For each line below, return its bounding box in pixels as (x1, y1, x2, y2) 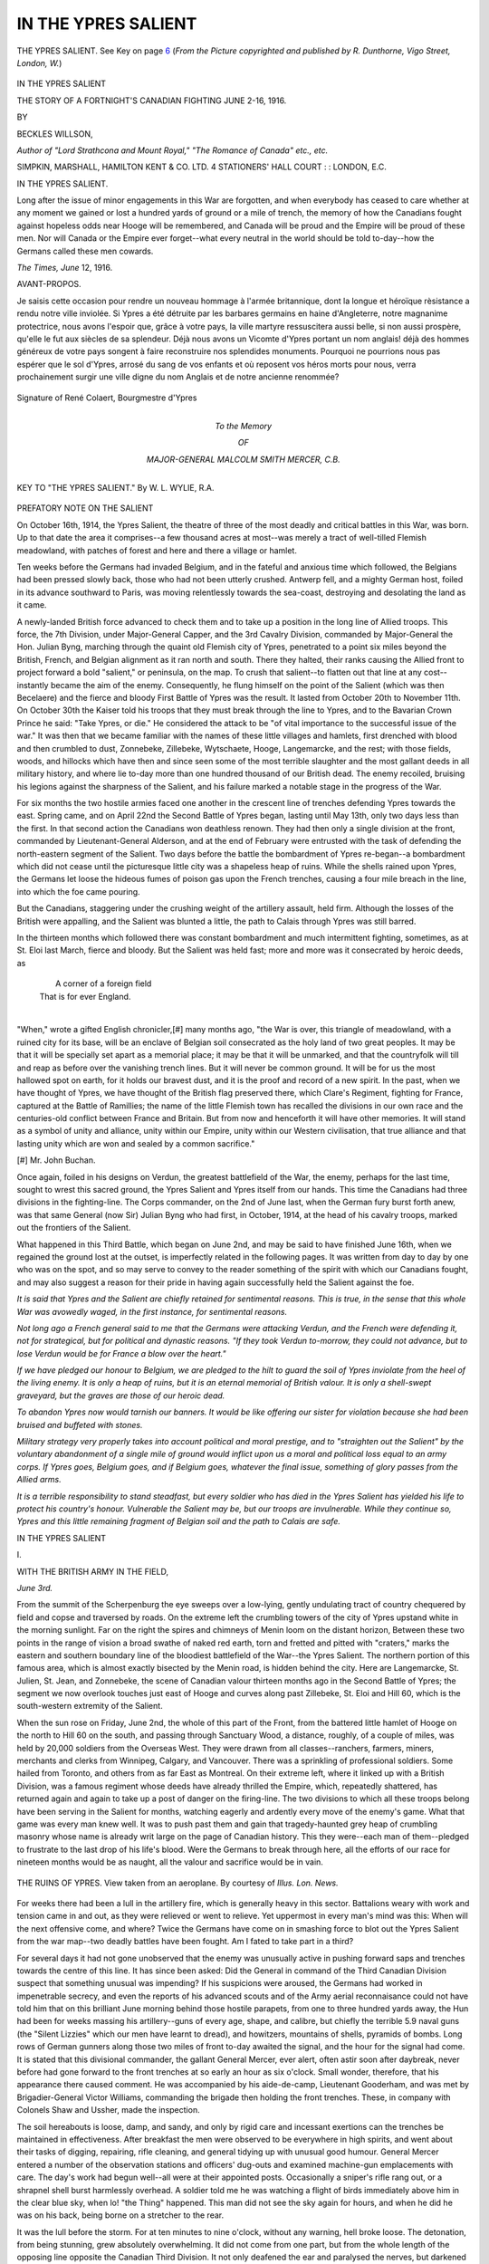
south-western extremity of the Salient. (16, 1701, 163, 1712)
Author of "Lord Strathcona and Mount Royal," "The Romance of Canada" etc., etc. (16, 145, 329, 156)
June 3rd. (16, 1582, 53, 1593)
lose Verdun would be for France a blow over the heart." (16, 1348, 226, 1358)
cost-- (424, 667, 448, 678)
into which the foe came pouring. (16, 886, 140, 897)
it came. (16, 600, 47, 610)
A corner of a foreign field (55, 978, 152, 989)
